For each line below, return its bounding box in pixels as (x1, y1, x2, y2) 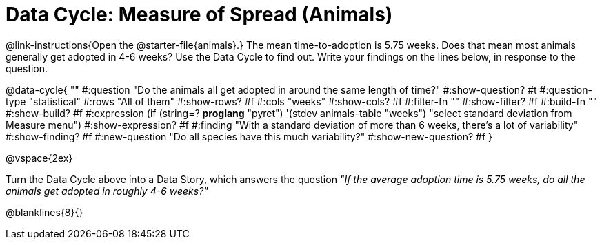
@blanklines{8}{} (6, 206, 83, 218)
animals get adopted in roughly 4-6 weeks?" (6, 184, 208, 197)
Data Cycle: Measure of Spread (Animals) (6, 3, 393, 26)
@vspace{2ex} (6, 151, 73, 164)
